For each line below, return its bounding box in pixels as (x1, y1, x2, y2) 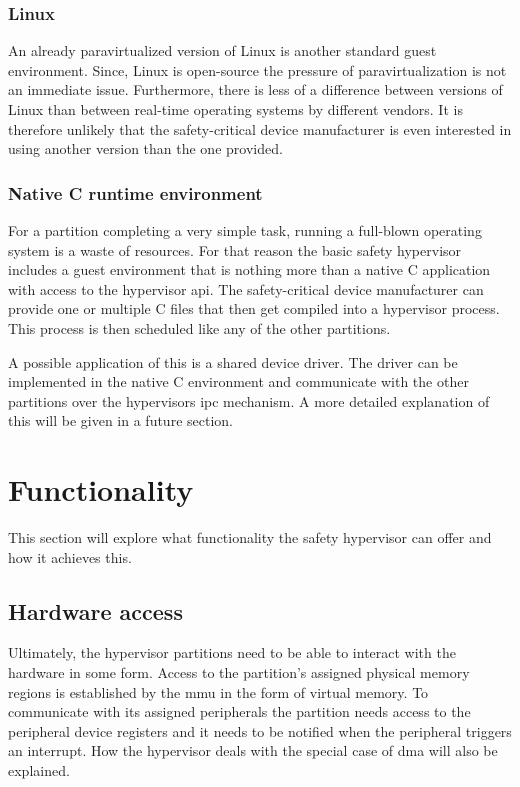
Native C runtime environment (8, 180, 263, 205)
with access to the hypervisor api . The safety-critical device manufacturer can (8, 278, 484, 299)
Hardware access (8, 595, 183, 626)
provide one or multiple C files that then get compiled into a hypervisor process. (8, 298, 500, 319)
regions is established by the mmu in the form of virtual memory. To (8, 681, 429, 702)
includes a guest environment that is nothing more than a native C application (8, 259, 491, 280)
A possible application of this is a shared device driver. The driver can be (8, 351, 458, 372)
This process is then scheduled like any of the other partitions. (8, 317, 391, 338)
